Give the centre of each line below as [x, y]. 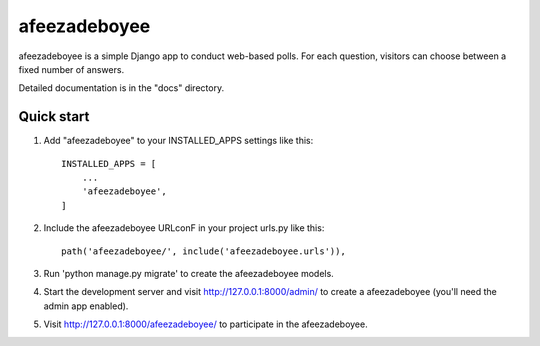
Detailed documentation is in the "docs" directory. [121, 88]
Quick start [54, 116]
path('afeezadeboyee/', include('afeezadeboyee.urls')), [204, 251]
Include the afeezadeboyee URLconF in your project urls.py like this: [184, 228]
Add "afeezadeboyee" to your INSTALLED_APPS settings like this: [178, 141]
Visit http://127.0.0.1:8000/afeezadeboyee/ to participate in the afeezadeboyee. [206, 324]
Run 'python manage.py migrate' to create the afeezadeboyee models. [188, 273]
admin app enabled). [86, 306]
